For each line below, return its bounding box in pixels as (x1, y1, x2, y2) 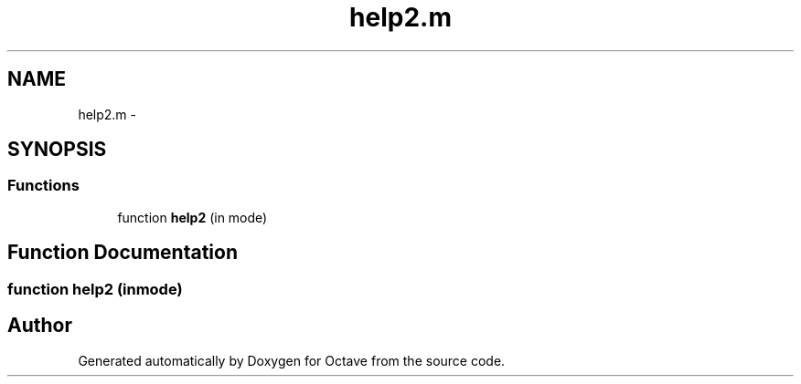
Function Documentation (7, 241, 238, 265)
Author (7, 314, 72, 337)
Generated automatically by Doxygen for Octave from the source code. (78, 352, 506, 368)
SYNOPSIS (7, 138, 107, 161)
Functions (7, 176, 80, 195)
